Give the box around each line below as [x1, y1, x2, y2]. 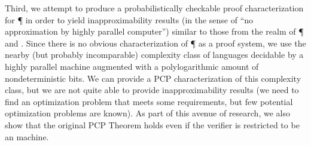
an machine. [5, 130, 49, 143]
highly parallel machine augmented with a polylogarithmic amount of [5, 60, 259, 72]
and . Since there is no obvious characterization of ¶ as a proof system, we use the [5, 36, 306, 49]
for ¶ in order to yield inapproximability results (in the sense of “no [5, 13, 254, 26]
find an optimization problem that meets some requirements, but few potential [5, 95, 293, 107]
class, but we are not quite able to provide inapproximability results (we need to [5, 84, 299, 96]
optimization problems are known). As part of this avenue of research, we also [5, 107, 290, 119]
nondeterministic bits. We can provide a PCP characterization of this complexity [5, 72, 301, 84]
